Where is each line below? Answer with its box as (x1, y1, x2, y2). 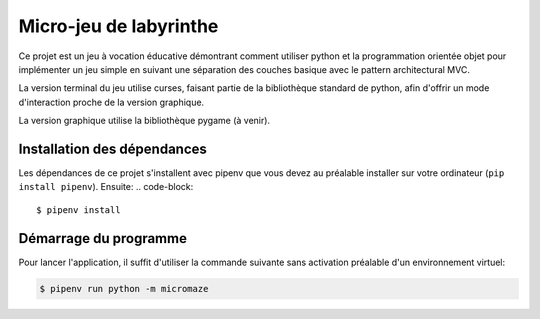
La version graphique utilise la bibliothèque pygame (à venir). (18, 115, 270, 127)
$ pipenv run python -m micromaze (39, 283, 209, 294)
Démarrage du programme (18, 230, 187, 247)
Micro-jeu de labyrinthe (18, 15, 219, 37)
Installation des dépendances (18, 140, 207, 157)
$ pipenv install (36, 204, 121, 215)
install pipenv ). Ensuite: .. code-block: (18, 181, 194, 193)
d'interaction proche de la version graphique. (18, 96, 205, 108)
